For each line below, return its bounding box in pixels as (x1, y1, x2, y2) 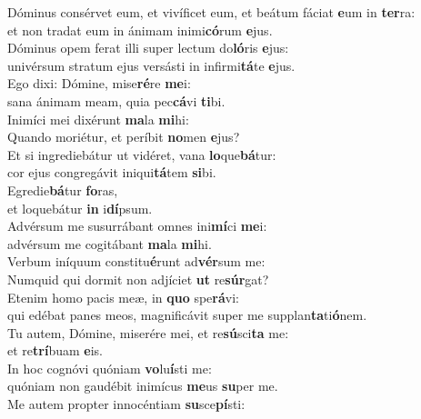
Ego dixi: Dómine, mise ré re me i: (7, 74, 191, 93)
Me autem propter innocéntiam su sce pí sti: (7, 394, 246, 414)
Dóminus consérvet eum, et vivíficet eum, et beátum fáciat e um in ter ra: (7, 3, 416, 21)
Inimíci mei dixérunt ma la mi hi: (7, 109, 189, 128)
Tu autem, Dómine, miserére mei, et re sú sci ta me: (7, 323, 289, 342)
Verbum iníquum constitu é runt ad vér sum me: (7, 252, 266, 271)
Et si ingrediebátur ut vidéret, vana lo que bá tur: (7, 145, 276, 164)
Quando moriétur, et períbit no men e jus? (7, 127, 240, 146)
